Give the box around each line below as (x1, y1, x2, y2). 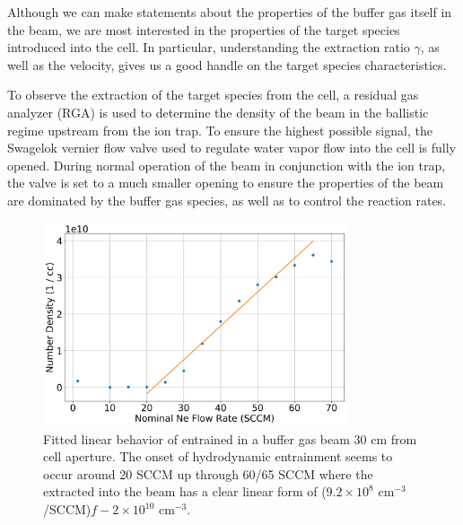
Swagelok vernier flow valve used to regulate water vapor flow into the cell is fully (7, 138, 457, 157)
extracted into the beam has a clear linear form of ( (43, 482, 327, 501)
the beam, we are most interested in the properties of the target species (7, 20, 400, 39)
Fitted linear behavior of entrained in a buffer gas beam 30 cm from (43, 429, 417, 448)
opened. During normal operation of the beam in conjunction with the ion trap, (7, 155, 446, 174)
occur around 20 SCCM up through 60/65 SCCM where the (43, 464, 373, 483)
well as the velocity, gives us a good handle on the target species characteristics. (7, 55, 447, 74)
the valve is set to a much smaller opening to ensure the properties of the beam (7, 173, 444, 192)
